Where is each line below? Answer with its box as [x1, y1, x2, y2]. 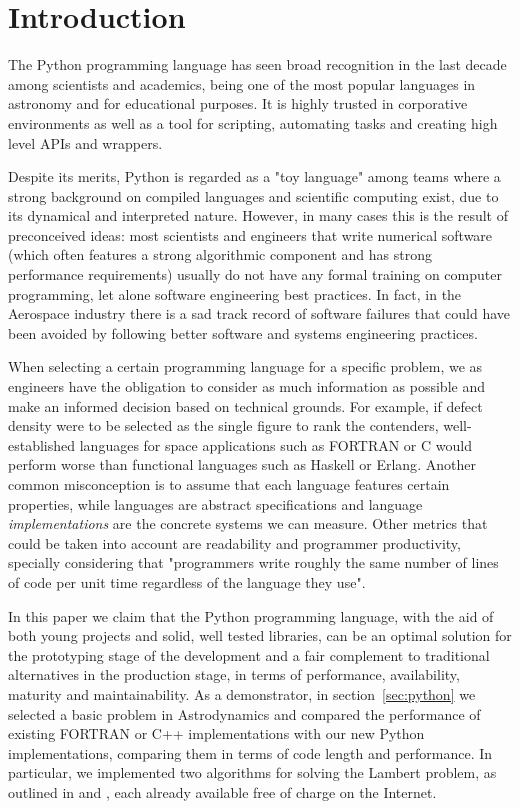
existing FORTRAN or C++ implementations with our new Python [8, 723, 425, 744]
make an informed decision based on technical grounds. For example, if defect [8, 395, 483, 416]
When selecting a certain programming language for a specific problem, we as [8, 356, 483, 377]
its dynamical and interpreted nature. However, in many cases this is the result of [8, 205, 508, 226]
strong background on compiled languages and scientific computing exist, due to [8, 185, 499, 206]
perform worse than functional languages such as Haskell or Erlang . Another [8, 454, 476, 475]
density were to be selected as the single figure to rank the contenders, [8, 415, 439, 436]
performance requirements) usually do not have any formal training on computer [8, 264, 502, 285]
